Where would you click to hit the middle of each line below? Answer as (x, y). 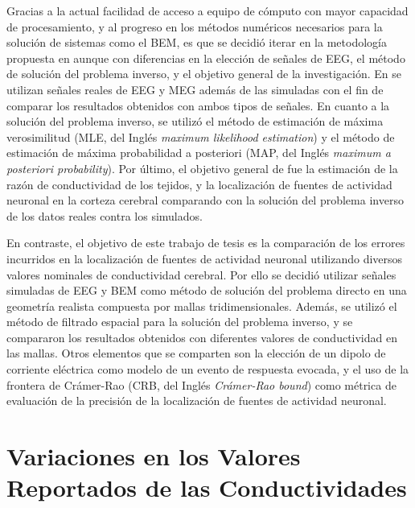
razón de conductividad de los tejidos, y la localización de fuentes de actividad (199, 184)
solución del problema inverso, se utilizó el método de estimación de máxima (195, 121)
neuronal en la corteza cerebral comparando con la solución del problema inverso (205, 200)
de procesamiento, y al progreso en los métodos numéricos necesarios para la (195, 26)
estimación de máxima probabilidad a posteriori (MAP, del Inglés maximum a (199, 153)
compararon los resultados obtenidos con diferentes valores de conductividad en (202, 337)
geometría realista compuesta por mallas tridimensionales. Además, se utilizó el (202, 306)
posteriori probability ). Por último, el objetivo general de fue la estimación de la (202, 168)
